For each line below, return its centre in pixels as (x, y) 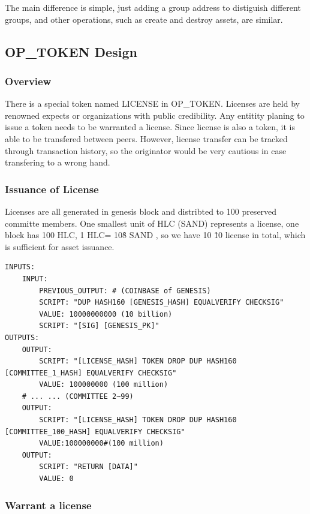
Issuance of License (52, 189)
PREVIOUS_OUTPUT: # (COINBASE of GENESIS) (125, 291)
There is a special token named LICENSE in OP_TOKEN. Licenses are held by (152, 103)
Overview (28, 81)
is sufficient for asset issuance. (60, 246)
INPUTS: (20, 267)
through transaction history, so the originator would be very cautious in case (146, 150)
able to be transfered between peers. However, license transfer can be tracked (146, 138)
